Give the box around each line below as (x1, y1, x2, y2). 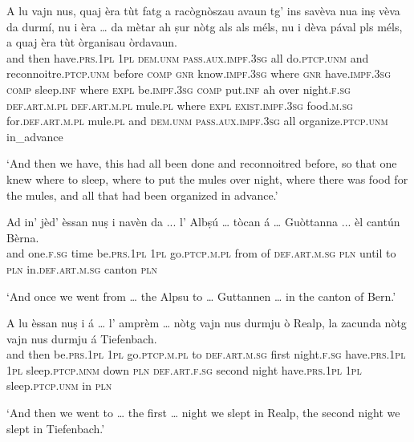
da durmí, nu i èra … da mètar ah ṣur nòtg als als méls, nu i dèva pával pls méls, (6, 18, 403, 34)
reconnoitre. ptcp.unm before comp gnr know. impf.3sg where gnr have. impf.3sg (6, 65, 391, 82)
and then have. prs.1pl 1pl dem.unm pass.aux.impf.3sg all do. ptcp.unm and (6, 49, 369, 66)
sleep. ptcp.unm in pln (6, 377, 112, 394)
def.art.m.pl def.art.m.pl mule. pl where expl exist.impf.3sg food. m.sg (6, 96, 353, 113)
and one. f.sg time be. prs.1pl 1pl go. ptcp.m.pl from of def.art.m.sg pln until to (6, 245, 396, 262)
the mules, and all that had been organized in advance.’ (6, 186, 278, 203)
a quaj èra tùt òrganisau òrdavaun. (6, 34, 177, 51)
